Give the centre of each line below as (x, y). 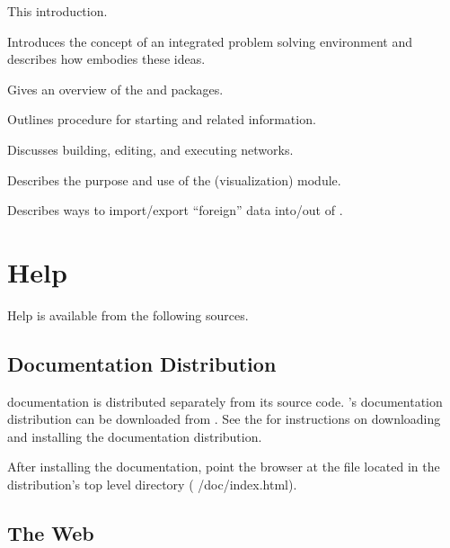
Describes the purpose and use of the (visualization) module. (174, 180)
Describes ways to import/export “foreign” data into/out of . (175, 210)
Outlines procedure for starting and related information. (162, 119)
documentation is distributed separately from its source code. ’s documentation (225, 401)
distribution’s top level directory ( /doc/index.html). (152, 485)
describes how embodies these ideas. (106, 59)
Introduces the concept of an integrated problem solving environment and (210, 41)
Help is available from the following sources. (128, 314)
